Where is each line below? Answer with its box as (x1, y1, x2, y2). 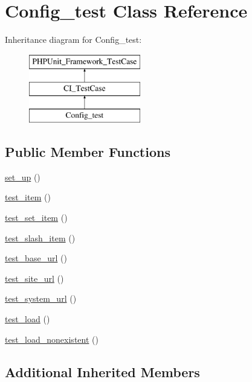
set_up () (5, 170, 40, 183)
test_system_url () (5, 292, 77, 305)
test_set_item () (5, 211, 68, 224)
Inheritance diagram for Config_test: (5, 33, 142, 46)
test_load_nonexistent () (5, 333, 99, 345)
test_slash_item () (5, 231, 76, 244)
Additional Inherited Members (5, 362, 200, 381)
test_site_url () (5, 272, 64, 284)
